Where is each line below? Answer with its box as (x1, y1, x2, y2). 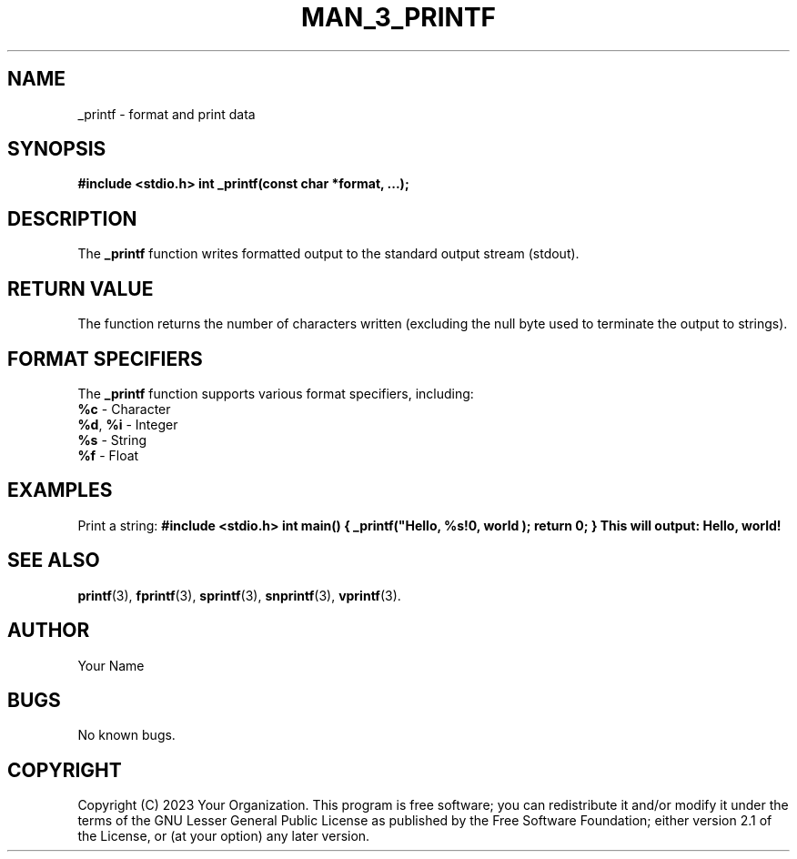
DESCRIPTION (7, 207, 137, 230)
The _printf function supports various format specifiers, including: (77, 385, 474, 401)
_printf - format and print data (77, 106, 256, 122)
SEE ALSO (7, 549, 100, 572)
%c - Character (77, 400, 171, 417)
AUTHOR (7, 619, 90, 642)
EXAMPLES (7, 479, 113, 502)
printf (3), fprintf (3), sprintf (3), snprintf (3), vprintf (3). (77, 587, 401, 603)
